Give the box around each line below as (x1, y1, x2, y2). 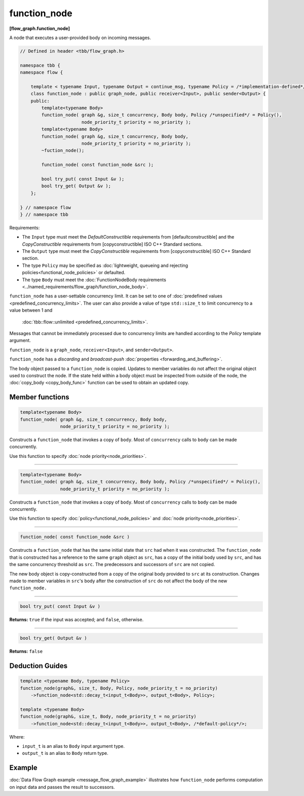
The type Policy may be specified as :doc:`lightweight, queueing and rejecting (22, 262, 188, 269)
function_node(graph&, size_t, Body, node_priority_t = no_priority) (20, 714, 197, 719)
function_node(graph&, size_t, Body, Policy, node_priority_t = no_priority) (20, 685, 218, 691)
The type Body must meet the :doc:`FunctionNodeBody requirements (22, 277, 167, 283)
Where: (9, 734, 25, 740)
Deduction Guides (9, 661, 68, 670)
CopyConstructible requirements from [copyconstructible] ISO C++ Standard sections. (22, 241, 203, 247)
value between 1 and (9, 307, 53, 313)
